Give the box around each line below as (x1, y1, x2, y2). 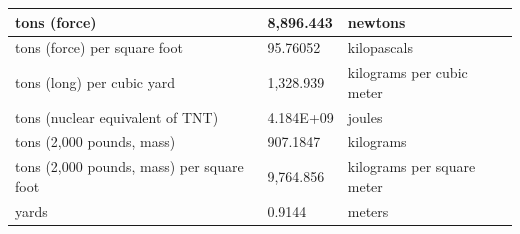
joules (347, 106, 383, 127)
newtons (347, 11, 406, 32)
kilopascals (347, 37, 413, 58)
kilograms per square (347, 156, 476, 177)
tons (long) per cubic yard (15, 71, 176, 92)
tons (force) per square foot (15, 37, 183, 58)
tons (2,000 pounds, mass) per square (15, 156, 244, 177)
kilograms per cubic (347, 62, 468, 83)
